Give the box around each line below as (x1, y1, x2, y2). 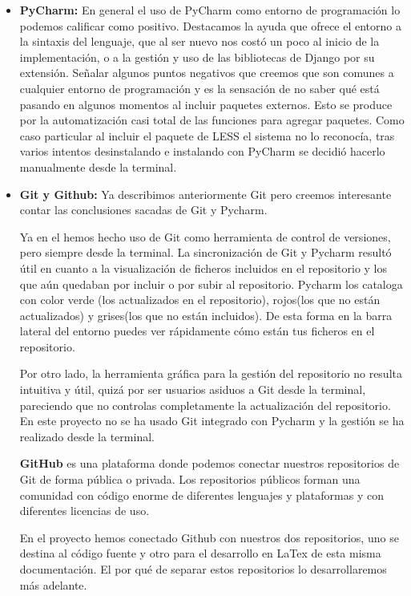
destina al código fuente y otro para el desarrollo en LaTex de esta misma (19, 545, 381, 562)
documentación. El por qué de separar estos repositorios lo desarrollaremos (19, 561, 387, 577)
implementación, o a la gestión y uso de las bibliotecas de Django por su (19, 48, 375, 65)
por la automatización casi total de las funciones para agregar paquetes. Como (19, 111, 405, 128)
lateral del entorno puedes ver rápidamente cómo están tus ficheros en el (19, 322, 375, 339)
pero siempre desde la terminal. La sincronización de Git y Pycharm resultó (19, 244, 392, 261)
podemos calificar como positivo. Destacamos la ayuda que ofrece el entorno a (19, 17, 401, 34)
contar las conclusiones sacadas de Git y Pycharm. (19, 201, 268, 218)
